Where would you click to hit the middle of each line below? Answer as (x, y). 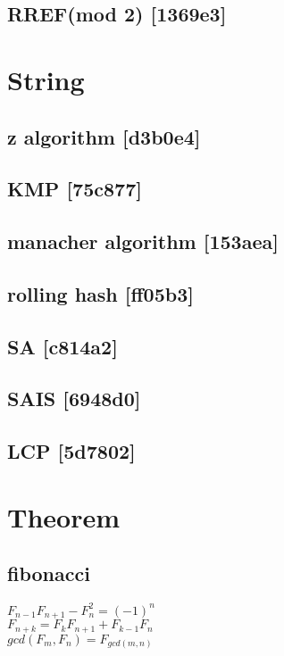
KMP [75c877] (75, 189)
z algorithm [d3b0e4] (104, 136)
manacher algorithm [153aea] (143, 241)
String (46, 79)
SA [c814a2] (63, 346)
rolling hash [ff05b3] (100, 293)
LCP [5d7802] (71, 451)
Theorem (64, 516)
